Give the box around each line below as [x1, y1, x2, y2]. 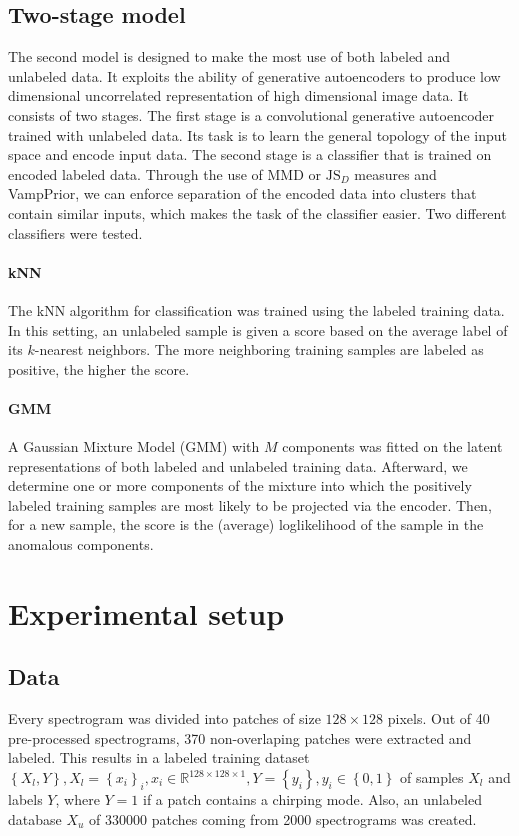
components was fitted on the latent [282, 436, 503, 457]
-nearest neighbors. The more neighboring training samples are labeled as [34, 339, 484, 360]
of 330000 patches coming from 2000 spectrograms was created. [89, 808, 477, 829]
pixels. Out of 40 [387, 708, 490, 729]
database [8, 808, 62, 829]
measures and [354, 163, 437, 184]
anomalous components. [8, 534, 154, 555]
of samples [400, 767, 464, 788]
